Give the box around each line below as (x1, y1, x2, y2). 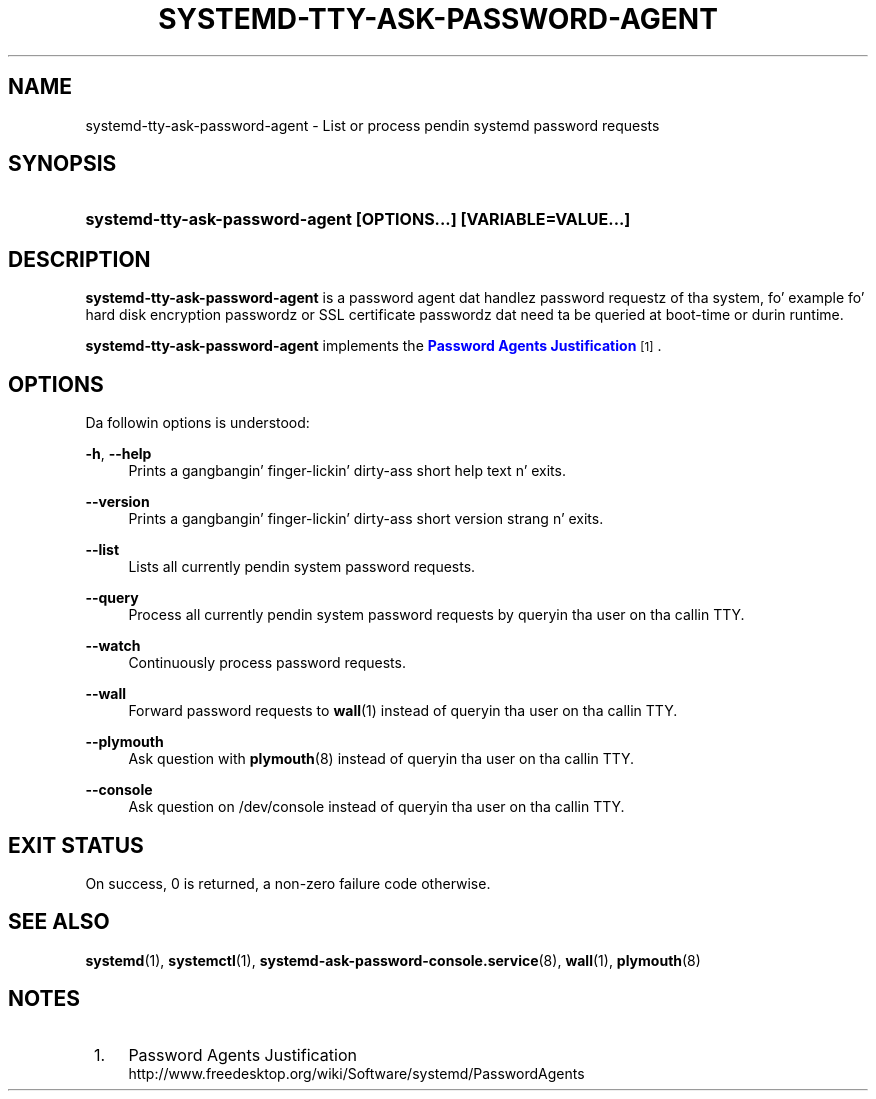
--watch (85, 637, 141, 655)
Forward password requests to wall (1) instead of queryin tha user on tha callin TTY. (128, 702, 678, 720)
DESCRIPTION (8, 246, 151, 272)
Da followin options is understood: (85, 414, 310, 432)
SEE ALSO (8, 909, 110, 935)
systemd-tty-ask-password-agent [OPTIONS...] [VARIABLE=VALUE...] (85, 209, 631, 230)
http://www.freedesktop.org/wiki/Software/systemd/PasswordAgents (128, 1064, 585, 1082)
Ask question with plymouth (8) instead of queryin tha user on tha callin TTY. (128, 750, 635, 768)
